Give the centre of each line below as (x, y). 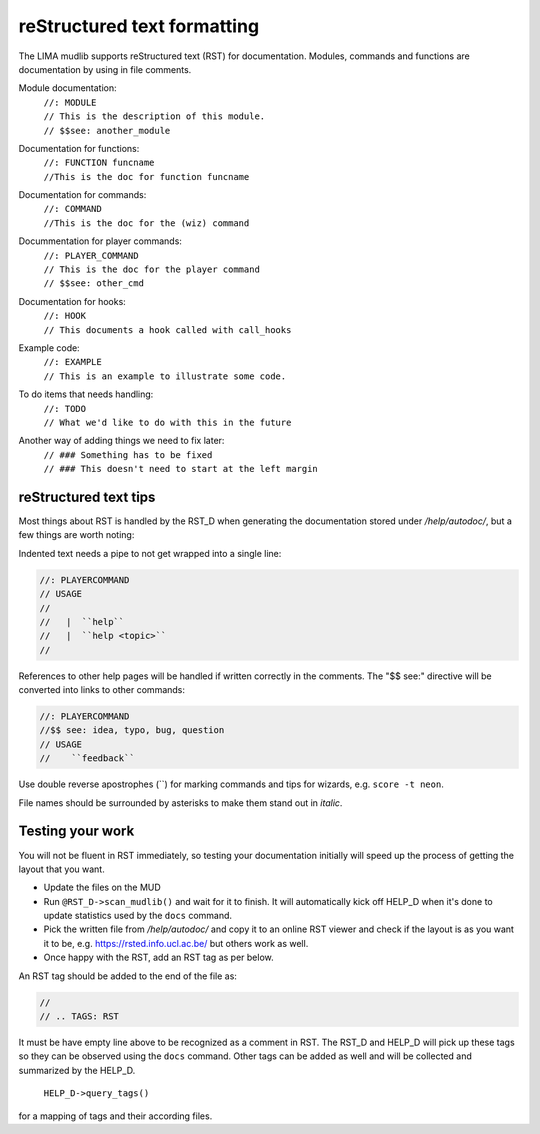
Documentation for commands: (82, 195)
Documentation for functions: (79, 148)
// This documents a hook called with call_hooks (167, 329)
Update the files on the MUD (102, 887)
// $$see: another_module (107, 130)
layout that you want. (61, 869)
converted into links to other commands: (101, 690)
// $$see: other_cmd (94, 283)
